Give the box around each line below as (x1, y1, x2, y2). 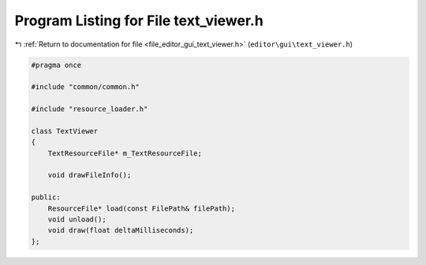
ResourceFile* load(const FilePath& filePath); (47, 203, 236, 213)
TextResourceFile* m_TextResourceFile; (47, 148, 203, 158)
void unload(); (47, 215, 106, 224)
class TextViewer (31, 126, 99, 136)
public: (31, 193, 61, 202)
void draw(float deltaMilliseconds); (47, 226, 194, 235)
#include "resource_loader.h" (31, 105, 148, 114)
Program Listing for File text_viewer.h (14, 12, 263, 29)
